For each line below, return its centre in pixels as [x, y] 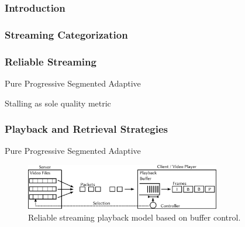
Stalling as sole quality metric [58, 103]
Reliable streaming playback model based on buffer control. [134, 217]
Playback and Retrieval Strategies [87, 129]
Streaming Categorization [66, 34]
